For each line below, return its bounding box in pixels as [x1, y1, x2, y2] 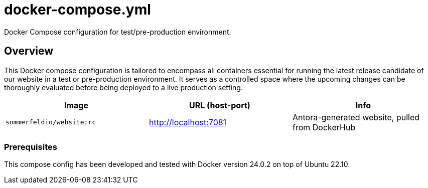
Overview [4, 45, 54, 58]
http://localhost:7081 [149, 117, 227, 127]
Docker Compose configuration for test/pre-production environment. [4, 27, 231, 36]
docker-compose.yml [4, 1, 151, 18]
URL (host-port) [189, 100, 250, 110]
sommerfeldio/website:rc [6, 118, 96, 126]
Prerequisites [4, 141, 57, 152]
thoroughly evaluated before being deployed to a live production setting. [4, 83, 243, 92]
